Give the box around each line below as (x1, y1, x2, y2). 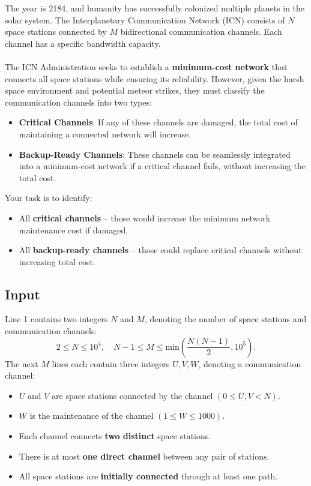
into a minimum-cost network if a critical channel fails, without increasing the (19, 160, 306, 172)
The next (5, 357, 38, 370)
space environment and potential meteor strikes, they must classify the (5, 84, 265, 97)
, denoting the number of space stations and (144, 313, 307, 325)
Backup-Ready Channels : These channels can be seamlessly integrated (19, 148, 291, 160)
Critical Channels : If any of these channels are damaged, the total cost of (19, 116, 298, 128)
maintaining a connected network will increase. (19, 127, 192, 140)
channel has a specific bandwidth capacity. (5, 37, 161, 49)
